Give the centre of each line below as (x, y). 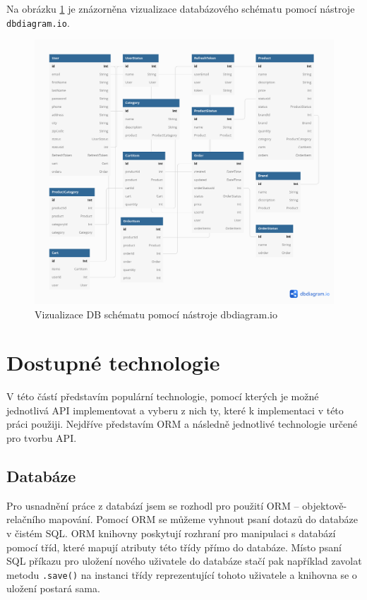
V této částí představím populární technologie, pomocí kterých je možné (163, 396)
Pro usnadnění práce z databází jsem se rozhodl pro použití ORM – (153, 505)
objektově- (325, 505)
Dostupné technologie (113, 362)
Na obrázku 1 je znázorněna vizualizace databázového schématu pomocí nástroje (181, 8)
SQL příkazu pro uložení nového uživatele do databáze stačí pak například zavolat (184, 561)
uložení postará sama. (53, 588)
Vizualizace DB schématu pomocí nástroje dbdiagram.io (156, 314)
